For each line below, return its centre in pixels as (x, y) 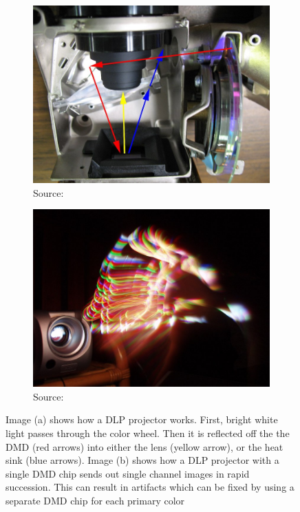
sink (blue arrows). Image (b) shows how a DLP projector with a (142, 460)
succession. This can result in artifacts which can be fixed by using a (150, 487)
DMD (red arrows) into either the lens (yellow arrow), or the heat (144, 446)
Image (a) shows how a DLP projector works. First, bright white (142, 419)
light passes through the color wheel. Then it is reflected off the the (148, 433)
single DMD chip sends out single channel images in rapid (128, 473)
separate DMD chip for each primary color (95, 500)
